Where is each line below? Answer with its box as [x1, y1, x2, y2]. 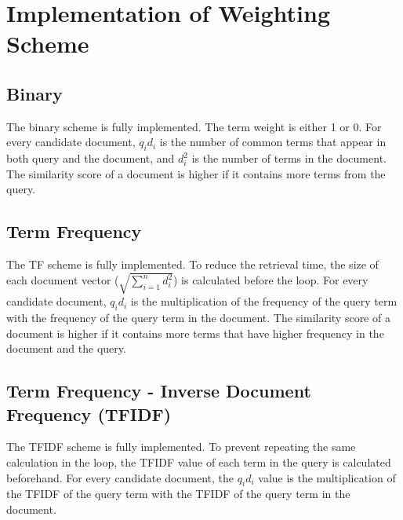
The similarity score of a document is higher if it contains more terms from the [6, 165, 386, 181]
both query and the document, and [6, 150, 175, 167]
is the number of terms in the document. [191, 150, 387, 167]
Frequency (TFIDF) [6, 401, 172, 426]
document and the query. [6, 340, 126, 357]
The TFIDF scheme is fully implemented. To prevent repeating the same [6, 438, 356, 455]
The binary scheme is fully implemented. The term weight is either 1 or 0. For [6, 118, 382, 134]
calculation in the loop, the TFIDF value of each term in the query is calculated [6, 454, 391, 471]
